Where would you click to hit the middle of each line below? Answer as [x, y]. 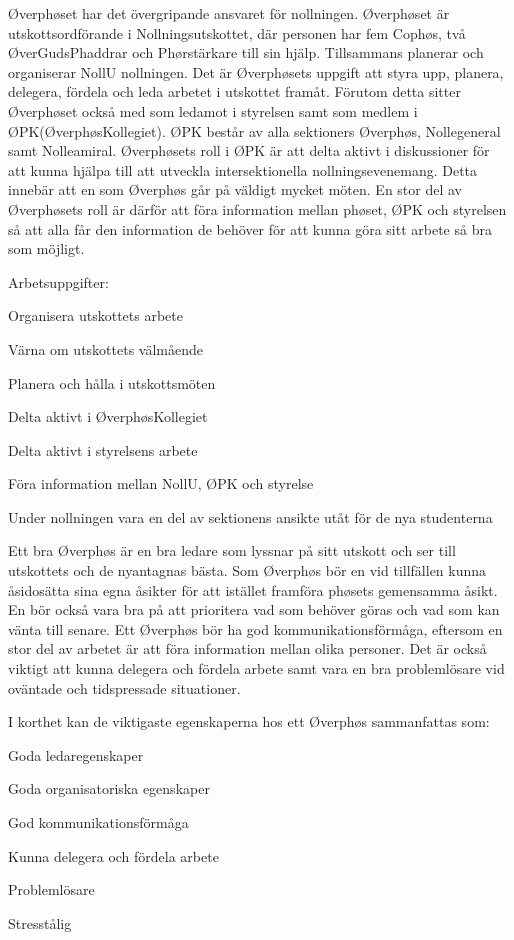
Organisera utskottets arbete [95, 315]
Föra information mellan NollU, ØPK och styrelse [161, 483]
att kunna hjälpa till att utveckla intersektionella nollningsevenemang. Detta [243, 169]
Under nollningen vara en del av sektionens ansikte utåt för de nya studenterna [250, 516]
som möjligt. [46, 248]
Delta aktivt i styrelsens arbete [103, 449]
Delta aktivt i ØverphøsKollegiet [108, 416]
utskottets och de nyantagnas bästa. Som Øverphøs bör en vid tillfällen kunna [247, 570]
